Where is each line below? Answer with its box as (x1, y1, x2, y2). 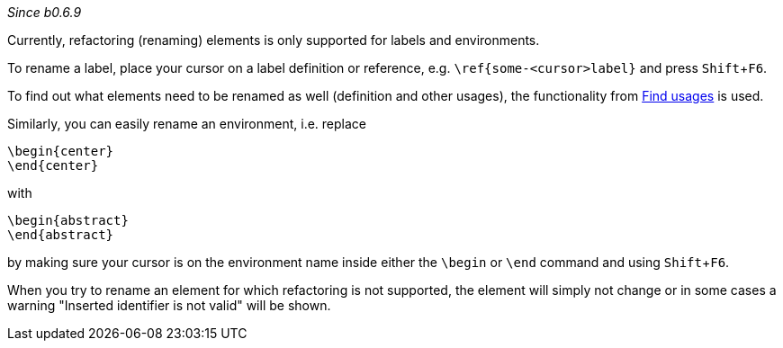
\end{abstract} (7, 228, 114, 242)
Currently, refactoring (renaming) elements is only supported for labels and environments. (7, 32, 540, 48)
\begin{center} (7, 144, 114, 158)
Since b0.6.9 (7, 4, 82, 20)
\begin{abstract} (7, 213, 129, 228)
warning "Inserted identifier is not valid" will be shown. (7, 298, 331, 313)
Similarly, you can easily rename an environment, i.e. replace (7, 116, 367, 131)
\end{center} (7, 158, 99, 173)
